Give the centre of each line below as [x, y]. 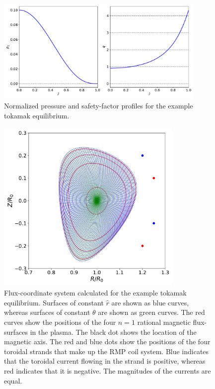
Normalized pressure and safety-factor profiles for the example [99, 106]
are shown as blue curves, [150, 302]
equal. [13, 380]
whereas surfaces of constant [47, 312]
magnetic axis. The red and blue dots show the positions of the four [107, 341]
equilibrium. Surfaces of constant [54, 302]
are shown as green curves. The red [151, 312]
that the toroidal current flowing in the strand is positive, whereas [105, 361]
